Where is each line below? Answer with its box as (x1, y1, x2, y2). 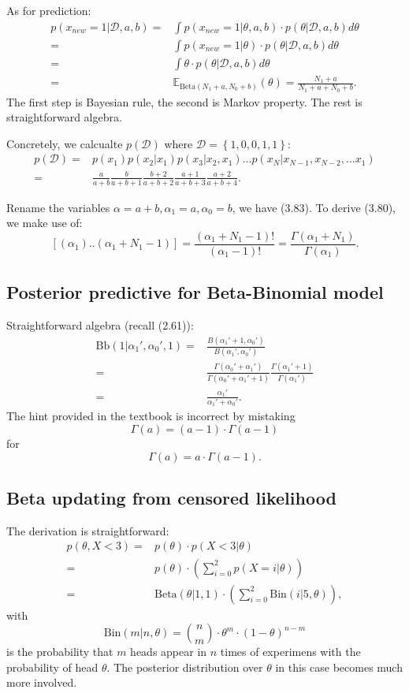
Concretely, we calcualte (6, 135, 123, 151)
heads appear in (130, 643, 207, 660)
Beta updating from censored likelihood (6, 486, 336, 510)
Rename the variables (6, 199, 110, 215)
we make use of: (6, 214, 83, 231)
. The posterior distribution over (106, 658, 263, 675)
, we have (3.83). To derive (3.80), (232, 199, 396, 215)
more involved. (6, 674, 77, 691)
